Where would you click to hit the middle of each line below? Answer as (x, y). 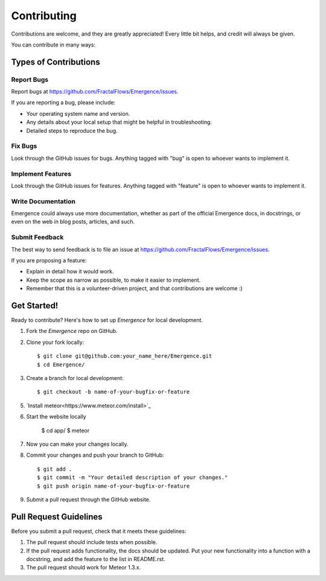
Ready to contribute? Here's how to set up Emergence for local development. (107, 320)
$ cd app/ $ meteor (66, 430)
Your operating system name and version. (78, 113)
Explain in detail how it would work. (70, 271)
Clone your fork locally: (55, 342)
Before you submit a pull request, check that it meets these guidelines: (99, 531)
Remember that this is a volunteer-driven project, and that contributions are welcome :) (134, 288)
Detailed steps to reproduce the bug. (72, 130)
